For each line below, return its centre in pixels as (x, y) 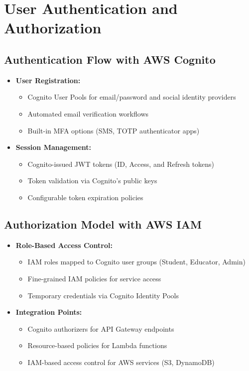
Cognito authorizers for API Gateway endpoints (101, 328)
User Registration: (48, 80)
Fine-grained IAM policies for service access (94, 278)
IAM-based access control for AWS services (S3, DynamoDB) (121, 362)
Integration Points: (49, 312)
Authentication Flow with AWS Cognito (110, 59)
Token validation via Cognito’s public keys (92, 181)
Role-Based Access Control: (64, 245)
